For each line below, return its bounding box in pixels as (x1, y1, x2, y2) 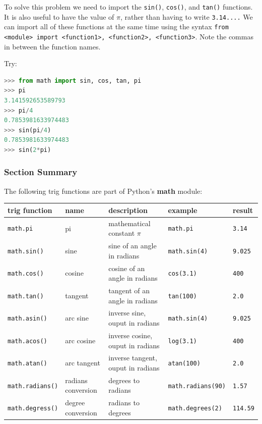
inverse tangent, (108, 352, 157, 363)
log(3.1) (168, 337, 197, 345)
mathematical (108, 218, 151, 228)
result (233, 204, 253, 215)
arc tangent (65, 357, 100, 368)
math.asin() (8, 315, 47, 323)
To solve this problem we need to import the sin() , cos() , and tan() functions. (4, 2, 253, 12)
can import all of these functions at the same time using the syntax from (4, 21, 229, 32)
